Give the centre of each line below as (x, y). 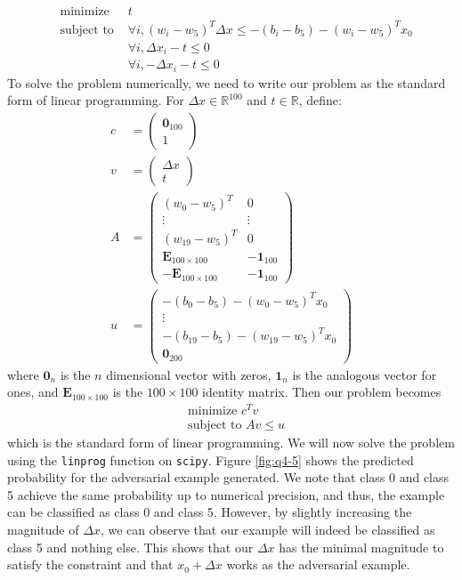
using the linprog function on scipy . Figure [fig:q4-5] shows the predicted (211, 459)
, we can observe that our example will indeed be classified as (267, 529)
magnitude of (43, 529)
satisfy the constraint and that (90, 564)
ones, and (33, 392)
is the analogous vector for (365, 374)
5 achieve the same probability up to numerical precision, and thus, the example (226, 494)
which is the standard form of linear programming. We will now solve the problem (231, 442)
